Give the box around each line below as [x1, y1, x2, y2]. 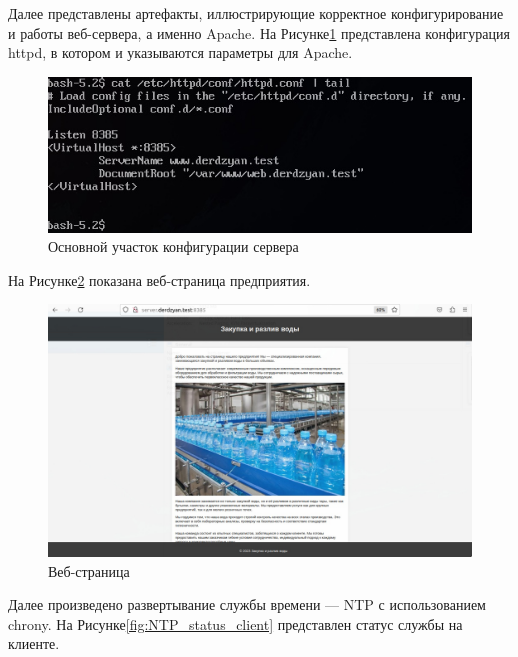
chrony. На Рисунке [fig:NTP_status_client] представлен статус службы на [8, 613, 463, 634]
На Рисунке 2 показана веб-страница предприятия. [8, 269, 311, 290]
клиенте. [8, 633, 60, 654]
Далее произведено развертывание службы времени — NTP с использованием [8, 594, 486, 615]
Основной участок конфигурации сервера [48, 236, 299, 257]
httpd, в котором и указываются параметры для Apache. [8, 42, 353, 63]
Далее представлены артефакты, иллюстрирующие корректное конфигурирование [8, 3, 504, 23]
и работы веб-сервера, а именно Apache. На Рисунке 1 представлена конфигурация [8, 22, 510, 43]
